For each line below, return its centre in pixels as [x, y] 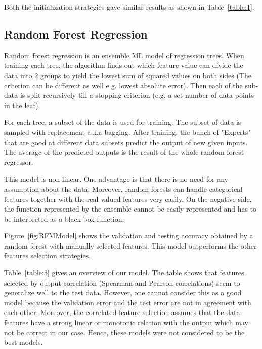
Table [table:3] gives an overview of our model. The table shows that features [124, 273]
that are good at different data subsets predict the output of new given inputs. [126, 142]
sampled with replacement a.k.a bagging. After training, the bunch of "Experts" [127, 132]
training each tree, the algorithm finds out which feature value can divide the [124, 65]
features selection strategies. [48, 255]
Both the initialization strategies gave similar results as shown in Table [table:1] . [129, 7]
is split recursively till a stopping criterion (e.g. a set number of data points [137, 95]
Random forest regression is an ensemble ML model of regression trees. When [124, 55]
